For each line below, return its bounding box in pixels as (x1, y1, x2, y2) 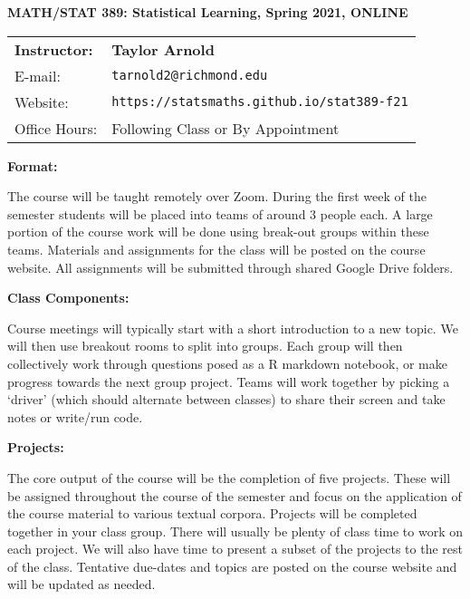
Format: (7, 156, 58, 175)
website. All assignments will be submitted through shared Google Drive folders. (7, 257, 454, 276)
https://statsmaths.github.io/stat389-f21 (111, 94, 408, 110)
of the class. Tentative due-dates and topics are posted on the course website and (7, 556, 457, 575)
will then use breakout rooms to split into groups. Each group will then (7, 336, 403, 355)
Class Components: (7, 288, 129, 307)
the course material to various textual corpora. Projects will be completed (7, 504, 417, 523)
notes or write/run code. (7, 407, 143, 426)
